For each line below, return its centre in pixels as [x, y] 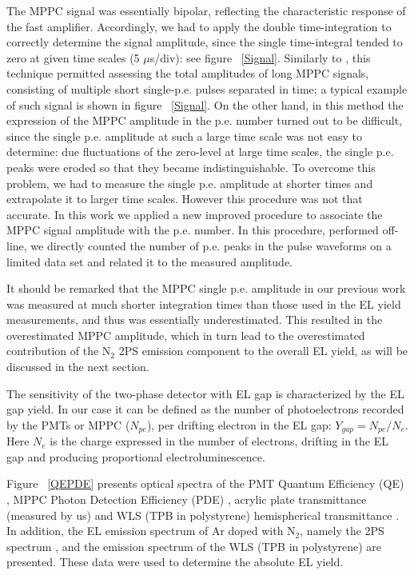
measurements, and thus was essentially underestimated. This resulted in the [195, 319]
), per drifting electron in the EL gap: [239, 424]
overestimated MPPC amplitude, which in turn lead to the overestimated [186, 335]
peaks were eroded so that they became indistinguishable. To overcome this [191, 167]
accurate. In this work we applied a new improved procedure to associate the [195, 214]
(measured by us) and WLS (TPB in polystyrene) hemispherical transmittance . [203, 515]
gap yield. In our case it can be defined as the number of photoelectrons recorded [205, 409]
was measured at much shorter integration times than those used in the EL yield [204, 303]
